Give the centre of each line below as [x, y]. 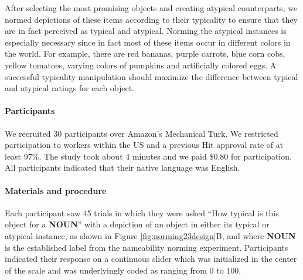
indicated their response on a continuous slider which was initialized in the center [151, 259]
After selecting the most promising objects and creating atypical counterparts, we [151, 8]
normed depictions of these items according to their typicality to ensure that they [151, 19]
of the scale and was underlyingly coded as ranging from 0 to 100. [123, 270]
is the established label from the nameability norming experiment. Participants [147, 247]
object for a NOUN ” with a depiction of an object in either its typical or [137, 224]
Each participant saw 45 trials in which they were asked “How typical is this [142, 212]
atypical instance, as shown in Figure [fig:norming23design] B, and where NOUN [150, 235]
